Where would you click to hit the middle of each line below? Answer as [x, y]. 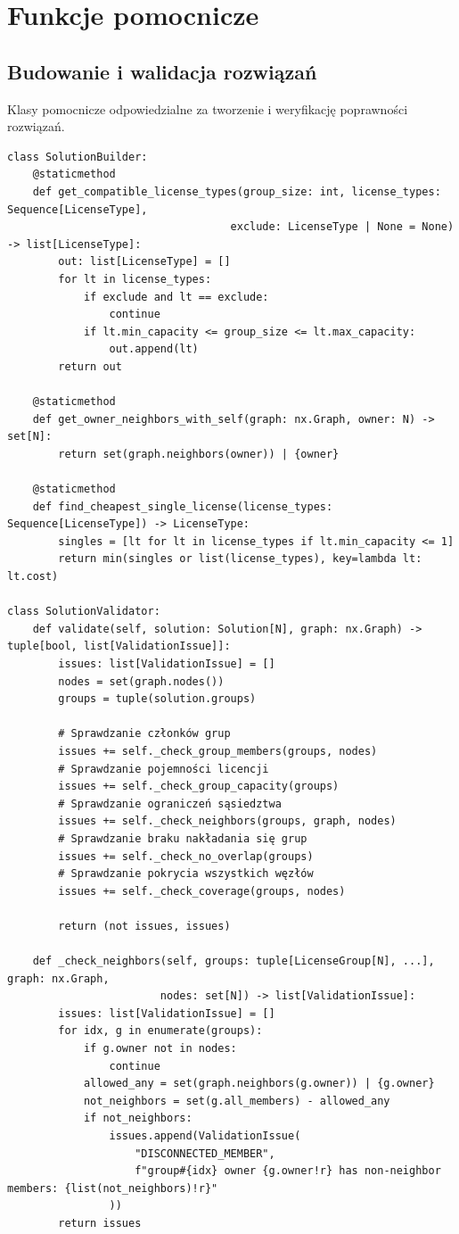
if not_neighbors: [138, 1118]
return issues [100, 1223]
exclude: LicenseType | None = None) [342, 227]
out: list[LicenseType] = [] [144, 262]
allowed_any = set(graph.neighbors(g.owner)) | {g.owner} [259, 1084]
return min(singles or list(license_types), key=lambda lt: [240, 559]
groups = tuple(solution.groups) [157, 699]
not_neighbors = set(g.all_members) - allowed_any [237, 1101]
